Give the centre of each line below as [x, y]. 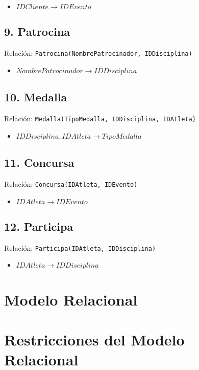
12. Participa [39, 226]
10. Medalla [36, 97]
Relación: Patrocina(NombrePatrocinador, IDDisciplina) [98, 53]
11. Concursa [39, 162]
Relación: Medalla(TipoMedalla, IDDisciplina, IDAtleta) [100, 118]
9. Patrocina [37, 31]
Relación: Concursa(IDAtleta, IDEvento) [71, 183]
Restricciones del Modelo [94, 339]
